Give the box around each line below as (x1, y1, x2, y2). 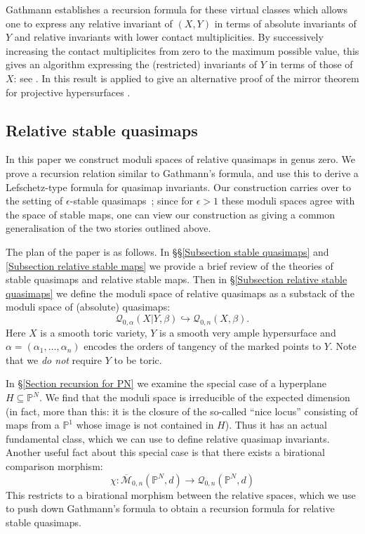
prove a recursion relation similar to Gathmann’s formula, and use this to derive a (6, 165, 359, 180)
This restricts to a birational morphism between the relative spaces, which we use (6, 487, 356, 502)
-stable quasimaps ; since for (69, 193, 194, 208)
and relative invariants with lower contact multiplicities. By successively (14, 30, 324, 44)
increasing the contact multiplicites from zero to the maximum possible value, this (6, 43, 359, 58)
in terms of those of (269, 57, 353, 72)
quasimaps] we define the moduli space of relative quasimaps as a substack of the (6, 285, 354, 300)
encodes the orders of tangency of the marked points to (84, 339, 321, 353)
